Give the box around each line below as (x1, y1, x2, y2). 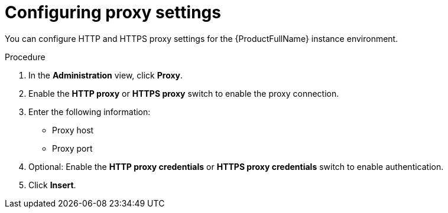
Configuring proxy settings (5, 2, 221, 22)
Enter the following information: (28, 106, 151, 117)
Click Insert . (28, 179, 76, 190)
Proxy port (52, 143, 93, 153)
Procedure (5, 51, 46, 62)
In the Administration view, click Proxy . (28, 70, 183, 80)
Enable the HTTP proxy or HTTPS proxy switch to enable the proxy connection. (28, 88, 339, 99)
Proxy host (52, 124, 94, 135)
